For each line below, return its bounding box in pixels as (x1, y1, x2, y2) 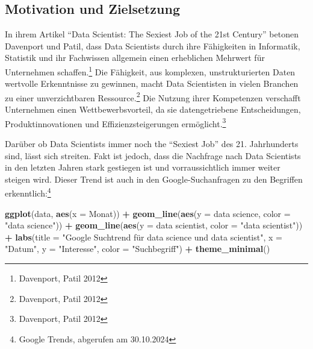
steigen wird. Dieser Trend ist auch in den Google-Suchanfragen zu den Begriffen (5, 172, 303, 185)
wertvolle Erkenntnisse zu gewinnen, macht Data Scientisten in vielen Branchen (5, 77, 299, 90)
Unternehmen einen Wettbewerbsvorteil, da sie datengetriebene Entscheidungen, (5, 103, 301, 116)
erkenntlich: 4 (5, 185, 51, 199)
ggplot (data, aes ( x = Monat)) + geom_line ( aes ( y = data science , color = (5, 207, 291, 219)
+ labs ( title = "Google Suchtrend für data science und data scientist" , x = (5, 230, 282, 243)
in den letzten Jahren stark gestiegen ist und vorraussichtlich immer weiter (5, 161, 280, 174)
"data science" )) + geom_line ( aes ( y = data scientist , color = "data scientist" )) (5, 219, 303, 231)
